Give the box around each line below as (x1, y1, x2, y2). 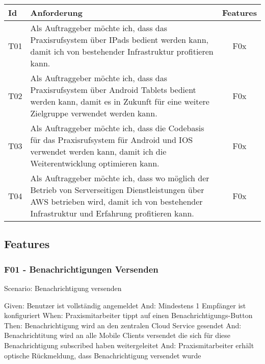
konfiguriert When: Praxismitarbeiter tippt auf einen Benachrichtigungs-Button (4, 310, 253, 321)
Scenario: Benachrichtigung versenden (4, 283, 122, 293)
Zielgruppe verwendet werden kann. (30, 107, 157, 119)
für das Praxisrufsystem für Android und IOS (30, 134, 193, 145)
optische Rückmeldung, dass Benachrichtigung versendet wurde (4, 350, 201, 360)
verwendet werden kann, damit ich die (30, 145, 167, 157)
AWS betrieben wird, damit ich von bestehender (30, 196, 203, 207)
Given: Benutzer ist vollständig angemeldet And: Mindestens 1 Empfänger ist (4, 300, 246, 310)
